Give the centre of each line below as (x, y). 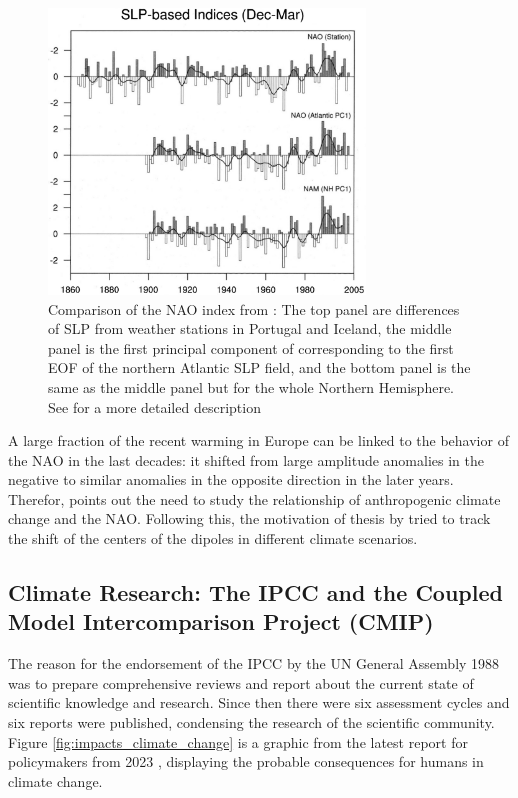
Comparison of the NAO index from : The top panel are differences (254, 308)
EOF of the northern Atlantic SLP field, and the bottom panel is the (259, 367)
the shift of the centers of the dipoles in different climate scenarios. (213, 538)
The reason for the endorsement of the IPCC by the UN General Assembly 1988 (254, 663)
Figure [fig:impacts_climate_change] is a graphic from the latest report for (238, 741)
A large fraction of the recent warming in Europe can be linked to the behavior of (258, 440)
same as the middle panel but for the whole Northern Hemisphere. (251, 386)
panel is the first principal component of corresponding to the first (251, 347)
